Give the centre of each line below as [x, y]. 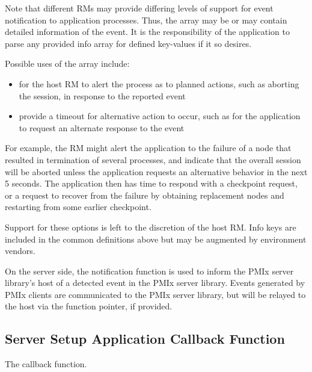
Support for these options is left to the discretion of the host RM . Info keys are [151, 227]
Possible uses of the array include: [67, 64]
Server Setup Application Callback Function [145, 339]
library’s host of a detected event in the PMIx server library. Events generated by [155, 283]
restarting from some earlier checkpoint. [78, 207]
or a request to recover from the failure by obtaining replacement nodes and [145, 195]
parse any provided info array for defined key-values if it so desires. [128, 43]
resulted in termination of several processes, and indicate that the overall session [153, 159]
